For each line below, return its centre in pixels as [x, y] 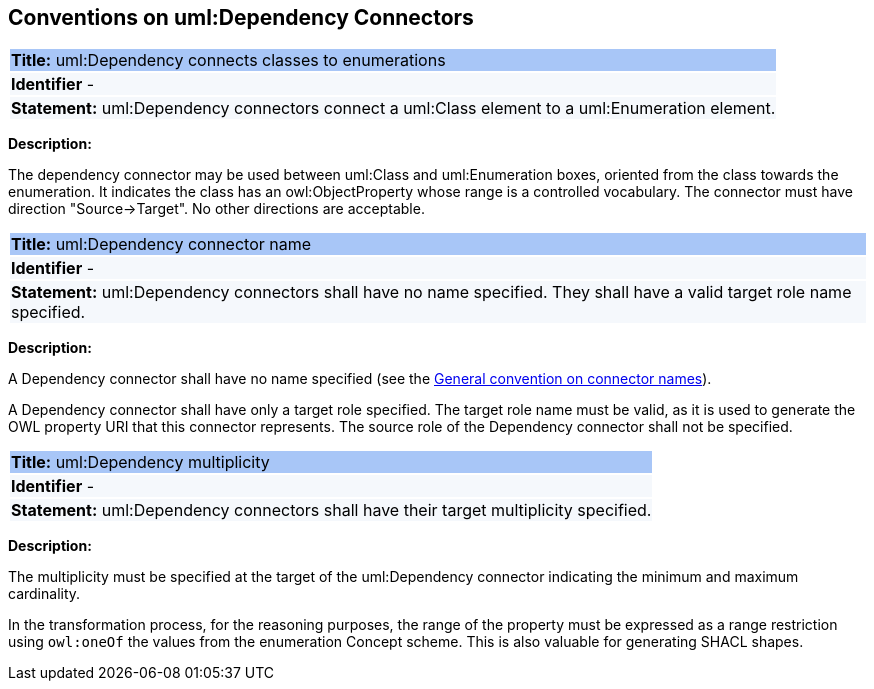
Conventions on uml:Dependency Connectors [241, 17]
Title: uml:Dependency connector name [161, 244]
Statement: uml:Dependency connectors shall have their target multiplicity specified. [331, 510]
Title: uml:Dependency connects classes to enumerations [228, 60]
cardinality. [44, 594]
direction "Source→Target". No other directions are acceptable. [216, 209]
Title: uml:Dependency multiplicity [140, 462]
